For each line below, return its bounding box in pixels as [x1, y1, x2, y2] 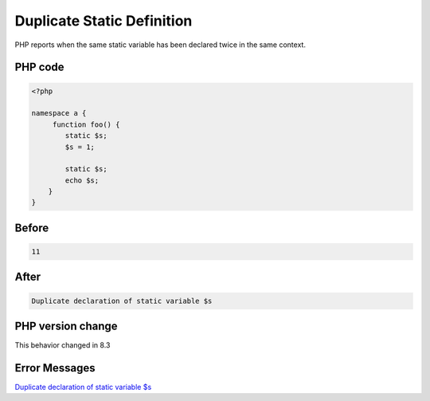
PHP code [14, 61, 64, 74]
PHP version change [14, 320, 119, 333]
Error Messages [14, 361, 96, 375]
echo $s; [64, 175, 100, 185]
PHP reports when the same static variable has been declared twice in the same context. [14, 40, 307, 49]
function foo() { [52, 120, 120, 129]
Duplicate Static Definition [14, 12, 193, 29]
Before [14, 221, 49, 234]
